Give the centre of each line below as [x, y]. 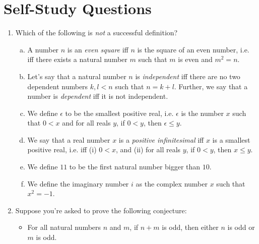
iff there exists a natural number [77, 59]
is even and [195, 59]
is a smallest [231, 139]
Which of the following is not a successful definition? [96, 33]
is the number [202, 113]
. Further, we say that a [211, 86]
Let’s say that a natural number [77, 76]
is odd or [241, 227]
